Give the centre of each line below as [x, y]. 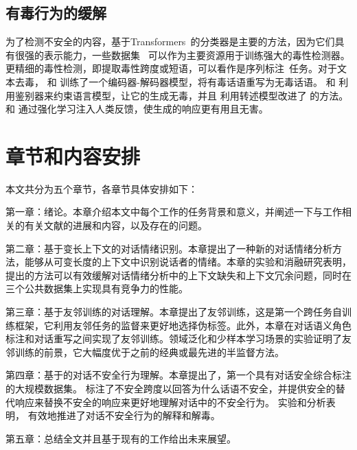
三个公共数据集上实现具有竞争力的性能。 [97, 288]
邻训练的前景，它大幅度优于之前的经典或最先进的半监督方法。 [145, 352]
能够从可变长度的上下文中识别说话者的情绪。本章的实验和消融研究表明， [188, 262]
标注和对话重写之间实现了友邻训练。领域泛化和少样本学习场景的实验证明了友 [178, 339]
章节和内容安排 [73, 155]
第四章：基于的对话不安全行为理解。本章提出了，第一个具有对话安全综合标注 [178, 375]
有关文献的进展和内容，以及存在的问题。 [116, 225]
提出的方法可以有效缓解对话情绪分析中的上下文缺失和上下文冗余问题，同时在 [178, 275]
